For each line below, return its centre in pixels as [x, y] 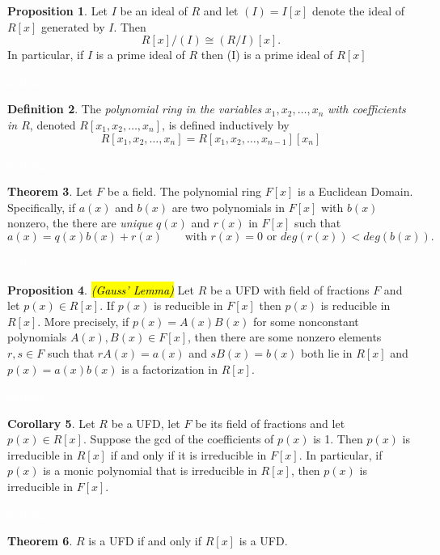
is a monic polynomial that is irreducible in [150, 470]
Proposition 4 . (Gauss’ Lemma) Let [101, 289]
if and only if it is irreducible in [188, 454]
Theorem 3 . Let [50, 191]
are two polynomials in [228, 207]
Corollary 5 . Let [51, 423]
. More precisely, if [83, 321]
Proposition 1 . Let [58, 11]
